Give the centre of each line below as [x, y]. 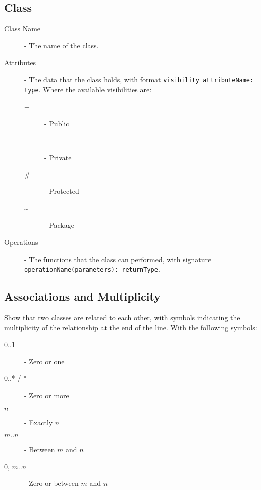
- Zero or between [51, 483]
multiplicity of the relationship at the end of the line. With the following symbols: [131, 327]
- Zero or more [47, 395]
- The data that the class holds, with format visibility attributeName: [139, 79]
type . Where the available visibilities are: [88, 89]
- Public [57, 123]
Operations [21, 242]
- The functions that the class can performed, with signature [118, 259]
